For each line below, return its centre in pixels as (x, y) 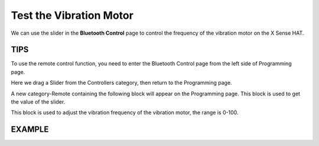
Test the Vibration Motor (72, 15)
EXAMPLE (30, 130)
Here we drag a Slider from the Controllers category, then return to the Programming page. (122, 83)
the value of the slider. (38, 102)
